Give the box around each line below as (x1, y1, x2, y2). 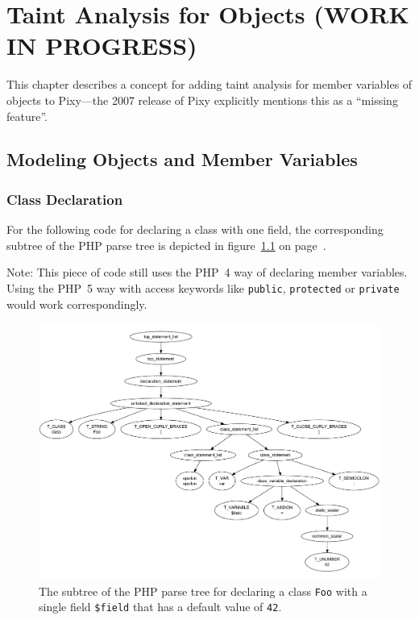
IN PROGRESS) (6, 29, 197, 62)
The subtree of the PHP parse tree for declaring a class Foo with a (39, 582, 367, 599)
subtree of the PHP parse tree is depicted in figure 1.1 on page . (6, 236, 326, 253)
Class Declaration (6, 189, 123, 209)
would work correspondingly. (6, 295, 147, 312)
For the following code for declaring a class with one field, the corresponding (6, 221, 384, 238)
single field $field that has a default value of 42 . (39, 598, 282, 615)
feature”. (6, 107, 48, 124)
